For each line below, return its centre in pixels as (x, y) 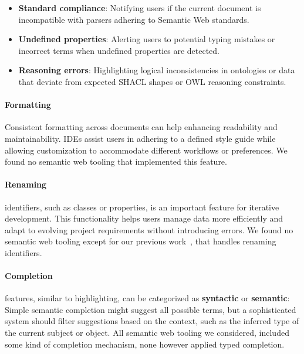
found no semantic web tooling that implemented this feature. (116, 161)
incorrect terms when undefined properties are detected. (119, 50)
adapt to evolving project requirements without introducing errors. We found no (149, 229)
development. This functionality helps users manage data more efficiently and (144, 218)
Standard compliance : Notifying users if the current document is (140, 8)
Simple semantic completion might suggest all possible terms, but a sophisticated (151, 309)
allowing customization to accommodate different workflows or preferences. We (146, 150)
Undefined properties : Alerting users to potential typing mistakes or (147, 39)
